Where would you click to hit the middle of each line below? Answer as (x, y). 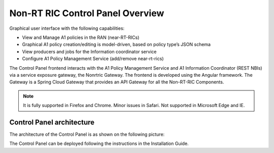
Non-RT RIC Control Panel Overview (87, 13)
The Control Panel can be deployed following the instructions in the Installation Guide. (99, 143)
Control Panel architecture (52, 122)
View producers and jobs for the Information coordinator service (89, 52)
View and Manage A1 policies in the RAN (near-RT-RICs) (81, 37)
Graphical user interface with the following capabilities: (67, 28)
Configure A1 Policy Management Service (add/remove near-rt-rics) (93, 59)
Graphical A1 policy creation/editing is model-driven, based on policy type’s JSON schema (116, 44)
